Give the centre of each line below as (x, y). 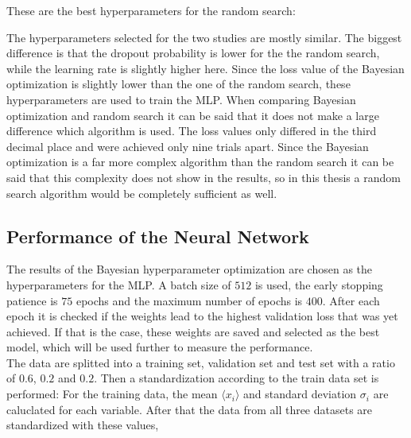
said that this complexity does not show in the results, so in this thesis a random (204, 177)
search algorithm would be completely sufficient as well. (142, 193)
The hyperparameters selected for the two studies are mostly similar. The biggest (204, 37)
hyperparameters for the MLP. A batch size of (119, 284)
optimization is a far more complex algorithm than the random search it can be (200, 162)
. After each (351, 300)
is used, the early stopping (319, 284)
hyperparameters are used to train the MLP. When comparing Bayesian (181, 99)
